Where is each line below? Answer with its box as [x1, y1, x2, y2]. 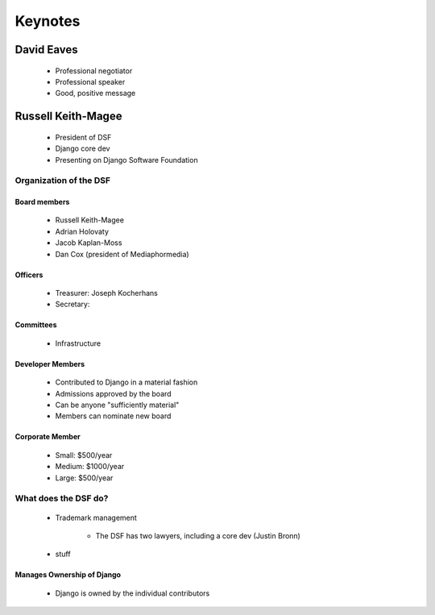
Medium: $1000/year [55, 462, 125, 472]
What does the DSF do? [14, 492, 109, 504]
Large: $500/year [55, 472, 114, 483]
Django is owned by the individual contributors [55, 588, 210, 598]
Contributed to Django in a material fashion [55, 377, 198, 387]
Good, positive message [55, 89, 136, 98]
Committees [14, 320, 57, 330]
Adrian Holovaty [55, 226, 109, 236]
